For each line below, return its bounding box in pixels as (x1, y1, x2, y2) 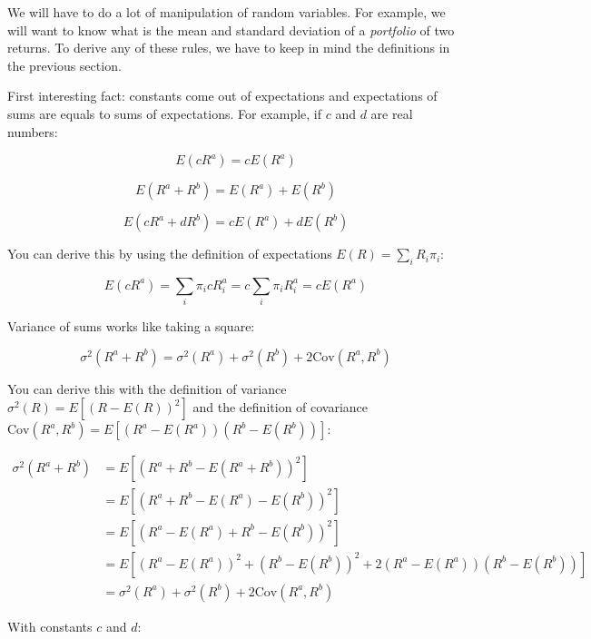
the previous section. (7, 55, 122, 74)
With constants (7, 616, 93, 635)
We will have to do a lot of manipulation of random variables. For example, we (7, 3, 446, 21)
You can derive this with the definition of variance (7, 378, 287, 398)
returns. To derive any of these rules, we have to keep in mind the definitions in (7, 38, 450, 57)
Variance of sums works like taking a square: (7, 317, 255, 336)
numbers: (7, 122, 58, 141)
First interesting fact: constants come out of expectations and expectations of (7, 86, 438, 105)
